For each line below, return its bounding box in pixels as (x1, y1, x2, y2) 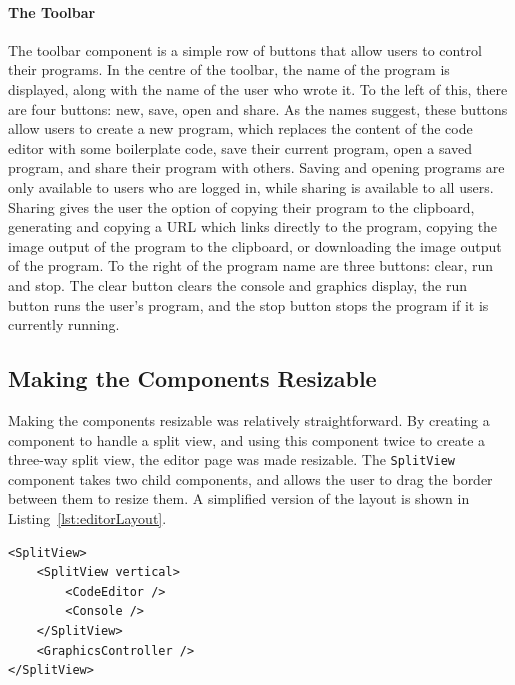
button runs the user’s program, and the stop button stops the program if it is (8, 294, 489, 315)
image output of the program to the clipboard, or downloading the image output (8, 235, 502, 256)
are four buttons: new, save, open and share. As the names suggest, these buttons (8, 98, 508, 119)
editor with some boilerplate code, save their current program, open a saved (8, 137, 473, 158)
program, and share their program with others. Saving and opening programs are (8, 157, 505, 178)
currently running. (8, 314, 120, 335)
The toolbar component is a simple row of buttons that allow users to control (8, 39, 482, 60)
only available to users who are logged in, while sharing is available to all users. (8, 176, 494, 197)
